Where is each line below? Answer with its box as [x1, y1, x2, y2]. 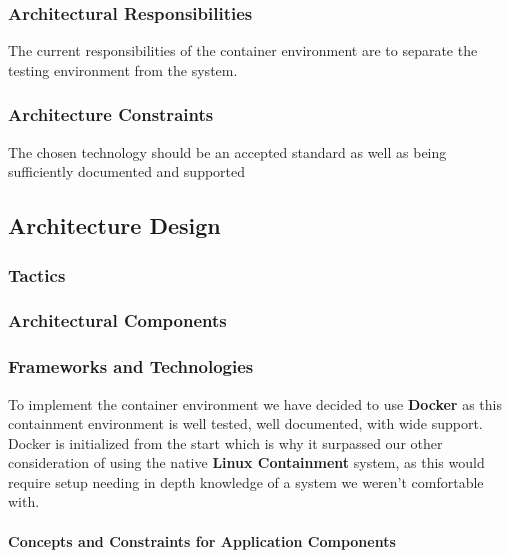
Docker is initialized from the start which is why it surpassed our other [8, 432, 443, 453]
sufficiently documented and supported [8, 161, 246, 182]
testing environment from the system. [8, 59, 238, 80]
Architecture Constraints [8, 102, 214, 127]
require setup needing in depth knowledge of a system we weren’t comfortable [8, 471, 484, 492]
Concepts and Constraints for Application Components [8, 530, 396, 551]
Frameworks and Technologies [8, 354, 254, 379]
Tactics [8, 262, 66, 287]
